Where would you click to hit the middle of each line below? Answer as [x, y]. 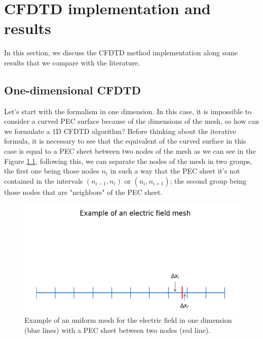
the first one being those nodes [52, 171]
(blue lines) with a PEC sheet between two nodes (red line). [117, 330]
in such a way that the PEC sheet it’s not [175, 171]
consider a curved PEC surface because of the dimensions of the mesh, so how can [132, 121]
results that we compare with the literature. [72, 62]
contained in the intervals [44, 180]
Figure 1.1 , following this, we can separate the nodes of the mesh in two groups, [128, 161]
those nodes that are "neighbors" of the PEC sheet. [83, 192]
